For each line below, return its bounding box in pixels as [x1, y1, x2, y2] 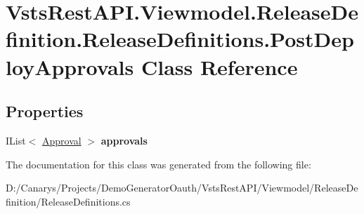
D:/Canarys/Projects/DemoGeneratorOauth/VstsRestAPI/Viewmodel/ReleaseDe [6, 180, 358, 195]
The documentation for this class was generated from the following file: [6, 156, 311, 171]
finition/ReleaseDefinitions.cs [6, 194, 131, 208]
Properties [6, 100, 84, 122]
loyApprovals [6, 52, 134, 81]
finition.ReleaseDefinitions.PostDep [6, 25, 354, 53]
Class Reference [141, 52, 298, 81]
